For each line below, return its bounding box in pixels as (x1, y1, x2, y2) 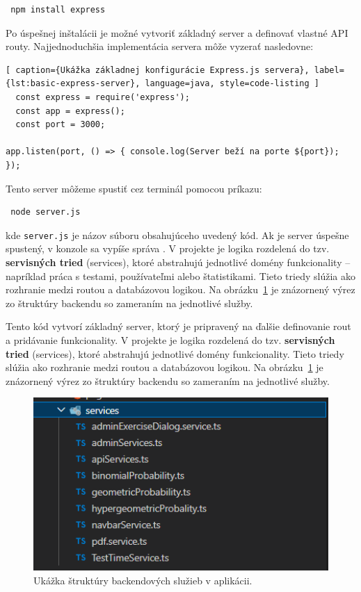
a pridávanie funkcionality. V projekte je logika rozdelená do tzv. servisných (6, 332, 335, 347)
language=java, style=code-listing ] (145, 79, 320, 89)
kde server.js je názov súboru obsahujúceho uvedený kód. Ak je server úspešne (6, 227, 349, 242)
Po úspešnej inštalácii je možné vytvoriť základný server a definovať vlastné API (6, 25, 348, 40)
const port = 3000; (15, 120, 106, 130)
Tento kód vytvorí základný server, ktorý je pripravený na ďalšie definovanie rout (6, 319, 351, 334)
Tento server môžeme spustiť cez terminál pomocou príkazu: (6, 181, 262, 195)
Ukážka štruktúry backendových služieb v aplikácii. (33, 573, 252, 587)
